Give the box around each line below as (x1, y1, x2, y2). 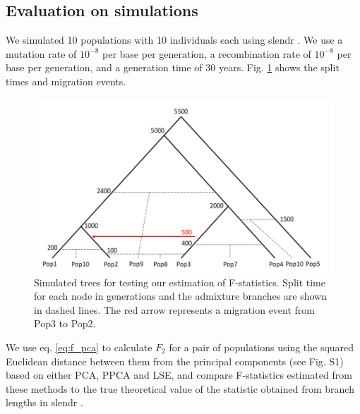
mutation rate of (6, 46, 77, 61)
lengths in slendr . (6, 395, 83, 410)
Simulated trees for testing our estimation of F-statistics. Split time (34, 274, 325, 289)
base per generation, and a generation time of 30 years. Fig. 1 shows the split (6, 60, 340, 75)
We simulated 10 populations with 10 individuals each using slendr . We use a (6, 32, 343, 47)
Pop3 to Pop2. (34, 316, 96, 331)
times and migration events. (6, 73, 126, 88)
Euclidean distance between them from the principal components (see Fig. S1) (6, 353, 344, 368)
